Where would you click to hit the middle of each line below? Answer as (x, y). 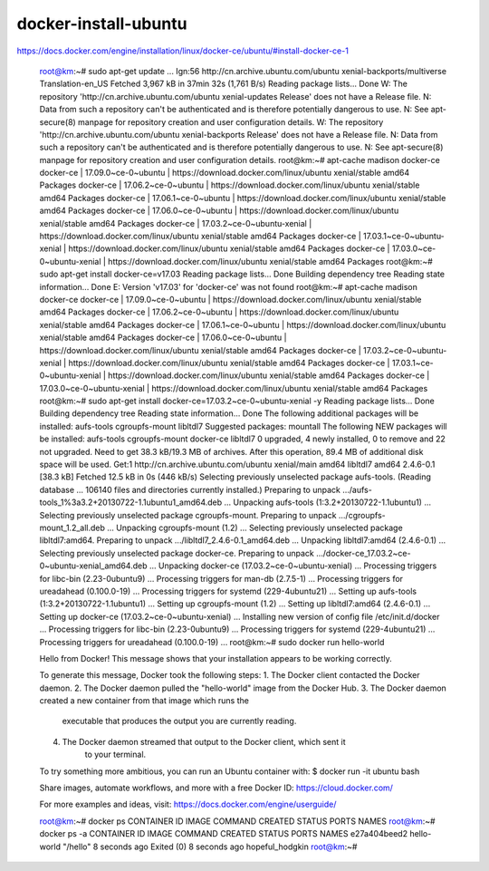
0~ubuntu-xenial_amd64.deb (94, 566)
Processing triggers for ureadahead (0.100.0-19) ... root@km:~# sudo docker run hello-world (212, 642)
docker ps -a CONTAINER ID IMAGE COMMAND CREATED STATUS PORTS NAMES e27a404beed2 (223, 834)
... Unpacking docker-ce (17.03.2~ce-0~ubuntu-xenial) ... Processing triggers (293, 566)
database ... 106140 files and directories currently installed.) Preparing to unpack (190, 489)
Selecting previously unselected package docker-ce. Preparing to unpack (177, 553)
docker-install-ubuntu (102, 24)
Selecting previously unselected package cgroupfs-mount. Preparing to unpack (188, 515)
